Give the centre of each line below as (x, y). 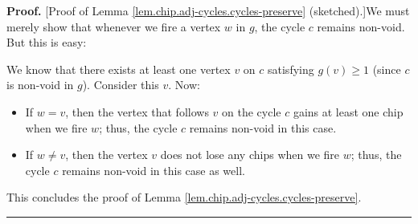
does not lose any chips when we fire (250, 155)
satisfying (291, 69)
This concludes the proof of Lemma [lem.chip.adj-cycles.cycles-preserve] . (184, 197)
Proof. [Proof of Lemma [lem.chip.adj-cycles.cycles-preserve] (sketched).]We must (208, 10)
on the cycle (252, 111)
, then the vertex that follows (137, 111)
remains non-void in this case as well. (154, 170)
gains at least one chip (348, 111)
